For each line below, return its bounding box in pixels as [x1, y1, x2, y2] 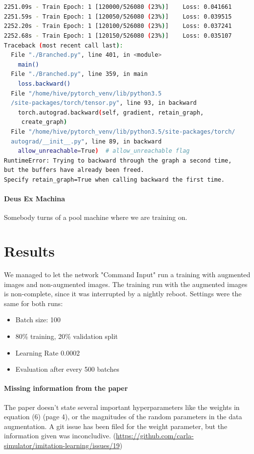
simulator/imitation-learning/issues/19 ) [4, 440, 122, 450]
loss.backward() [18, 80, 71, 87]
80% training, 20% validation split [15, 331, 118, 341]
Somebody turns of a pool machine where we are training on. [4, 212, 187, 222]
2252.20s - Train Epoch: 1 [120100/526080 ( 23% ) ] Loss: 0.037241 [4, 23, 232, 30]
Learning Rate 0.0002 [15, 347, 80, 358]
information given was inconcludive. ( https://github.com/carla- [4, 430, 194, 441]
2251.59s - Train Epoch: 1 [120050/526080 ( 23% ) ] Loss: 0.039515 [4, 13, 232, 20]
